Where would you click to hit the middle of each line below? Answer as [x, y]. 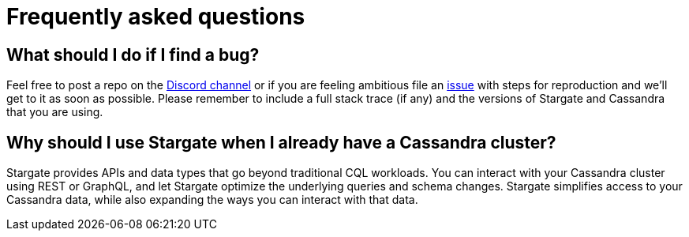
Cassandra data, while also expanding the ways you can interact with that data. [212, 200]
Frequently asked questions [156, 17]
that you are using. [55, 112]
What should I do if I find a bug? [133, 55]
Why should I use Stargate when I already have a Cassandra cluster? [281, 142]
